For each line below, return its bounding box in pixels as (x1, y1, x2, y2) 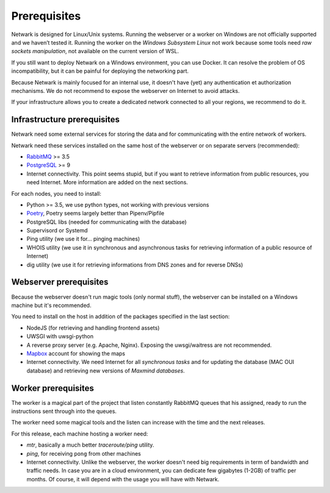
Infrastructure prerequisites (11, 114, 120, 125)
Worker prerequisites (11, 383, 94, 393)
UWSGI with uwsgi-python (26, 333, 94, 340)
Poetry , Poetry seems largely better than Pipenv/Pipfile (26, 210, 164, 217)
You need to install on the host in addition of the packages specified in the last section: (11, 313, 230, 321)
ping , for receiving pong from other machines (26, 450, 141, 457)
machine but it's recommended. (11, 302, 92, 309)
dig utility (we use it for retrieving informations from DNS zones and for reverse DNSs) (26, 261, 244, 269)
